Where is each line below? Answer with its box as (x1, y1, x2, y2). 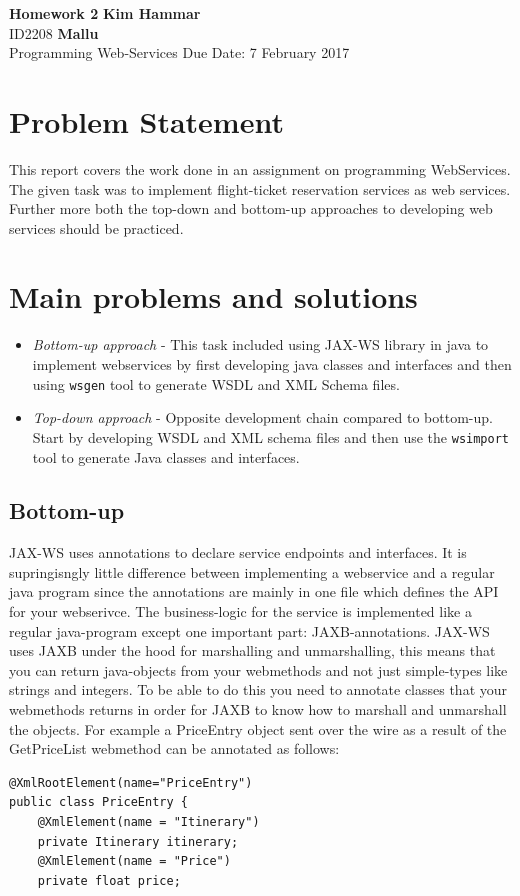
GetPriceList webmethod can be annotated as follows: (9, 738, 340, 759)
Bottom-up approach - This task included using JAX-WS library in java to (32, 334, 489, 355)
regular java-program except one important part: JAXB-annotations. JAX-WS (9, 620, 490, 641)
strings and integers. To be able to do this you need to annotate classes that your (9, 679, 508, 700)
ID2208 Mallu (9, 22, 99, 43)
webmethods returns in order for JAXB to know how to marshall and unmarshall (9, 699, 507, 720)
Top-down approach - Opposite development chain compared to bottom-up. (32, 407, 493, 428)
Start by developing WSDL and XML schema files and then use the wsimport (32, 426, 509, 447)
